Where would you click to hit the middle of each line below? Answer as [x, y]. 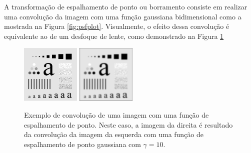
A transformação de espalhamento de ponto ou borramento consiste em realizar [126, 6]
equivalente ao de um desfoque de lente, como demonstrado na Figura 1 [114, 36]
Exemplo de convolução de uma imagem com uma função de [116, 114]
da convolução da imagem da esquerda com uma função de [114, 134]
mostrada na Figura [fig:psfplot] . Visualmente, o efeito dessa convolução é [117, 26]
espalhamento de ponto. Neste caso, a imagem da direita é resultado [128, 124]
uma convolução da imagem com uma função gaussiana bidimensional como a [123, 16]
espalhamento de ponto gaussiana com [82, 144]
